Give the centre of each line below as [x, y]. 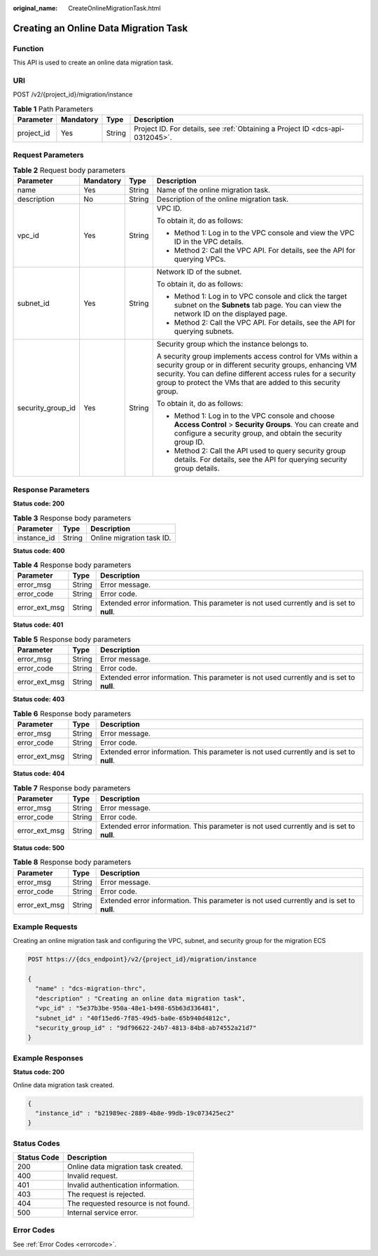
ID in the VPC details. [209, 242]
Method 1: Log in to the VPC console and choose [254, 416]
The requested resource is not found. [128, 1203]
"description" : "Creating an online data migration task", [140, 998]
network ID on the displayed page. [231, 314]
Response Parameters [51, 489]
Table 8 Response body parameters [72, 863]
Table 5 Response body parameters [72, 639]
